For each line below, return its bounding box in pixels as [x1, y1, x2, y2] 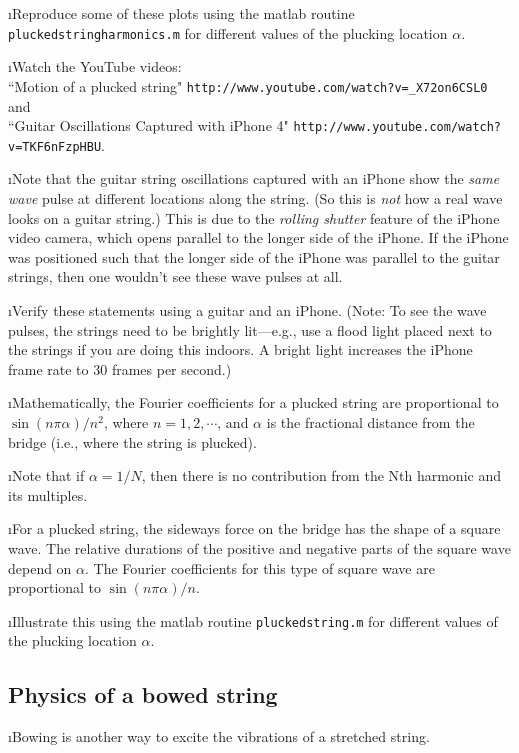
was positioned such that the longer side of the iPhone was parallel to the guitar [8, 246, 500, 267]
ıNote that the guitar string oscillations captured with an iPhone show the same [8, 168, 500, 189]
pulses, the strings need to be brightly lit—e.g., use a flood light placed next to [8, 319, 492, 340]
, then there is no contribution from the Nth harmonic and [141, 465, 501, 486]
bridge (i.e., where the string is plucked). [8, 431, 257, 452]
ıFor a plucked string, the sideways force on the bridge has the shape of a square [8, 518, 501, 539]
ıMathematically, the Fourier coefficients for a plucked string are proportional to [8, 392, 499, 413]
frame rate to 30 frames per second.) [8, 358, 232, 379]
